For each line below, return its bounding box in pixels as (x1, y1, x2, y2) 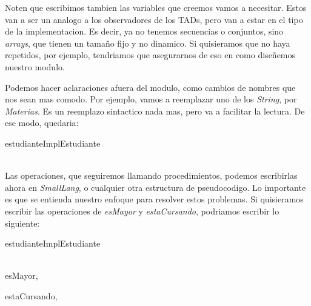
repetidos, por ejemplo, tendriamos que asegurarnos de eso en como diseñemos (5, 48, 296, 61)
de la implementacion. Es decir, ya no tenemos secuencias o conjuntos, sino (5, 25, 284, 38)
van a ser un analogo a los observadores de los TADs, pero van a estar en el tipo (5, 13, 303, 25)
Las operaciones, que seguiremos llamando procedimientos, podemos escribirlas (5, 169, 298, 182)
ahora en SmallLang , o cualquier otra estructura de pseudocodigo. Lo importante (5, 181, 306, 193)
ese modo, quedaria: (5, 116, 79, 129)
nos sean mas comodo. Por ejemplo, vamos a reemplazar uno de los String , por (5, 93, 297, 105)
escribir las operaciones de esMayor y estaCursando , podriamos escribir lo (5, 204, 279, 217)
